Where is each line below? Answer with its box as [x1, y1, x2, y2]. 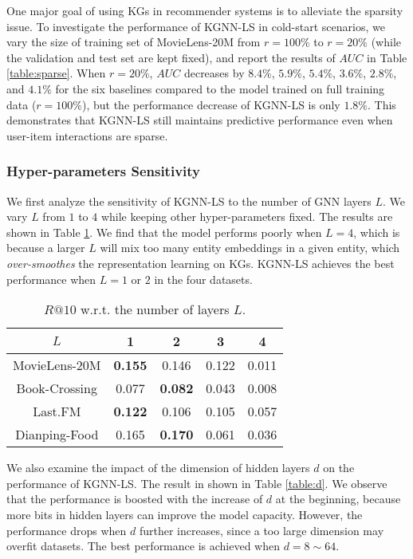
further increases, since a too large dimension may [139, 522, 384, 538]
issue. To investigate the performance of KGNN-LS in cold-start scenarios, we [6, 18, 385, 34]
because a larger [6, 239, 85, 256]
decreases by [183, 65, 245, 81]
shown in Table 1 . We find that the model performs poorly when [6, 223, 322, 240]
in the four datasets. [154, 270, 253, 287]
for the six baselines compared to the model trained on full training [55, 80, 385, 96]
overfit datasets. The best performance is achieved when [6, 537, 280, 554]
